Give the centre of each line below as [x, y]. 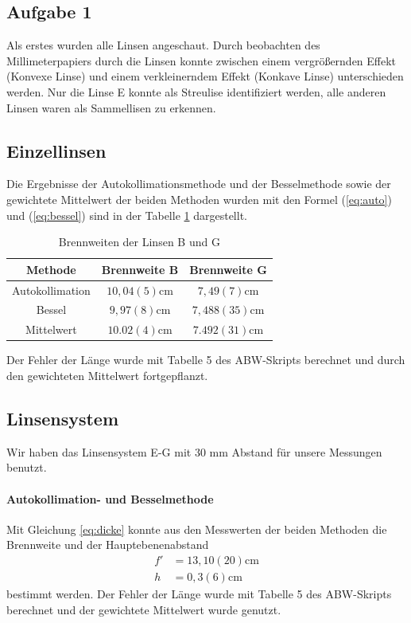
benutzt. [27, 467]
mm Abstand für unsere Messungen [296, 451]
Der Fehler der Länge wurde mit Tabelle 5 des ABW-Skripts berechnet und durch [206, 360]
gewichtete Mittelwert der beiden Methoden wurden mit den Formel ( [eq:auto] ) [199, 199]
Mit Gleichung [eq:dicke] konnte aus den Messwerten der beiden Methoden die [197, 529]
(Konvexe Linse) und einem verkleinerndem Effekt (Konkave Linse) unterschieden [205, 76]
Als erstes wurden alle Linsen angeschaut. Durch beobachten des [163, 45]
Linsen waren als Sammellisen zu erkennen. [111, 107]
